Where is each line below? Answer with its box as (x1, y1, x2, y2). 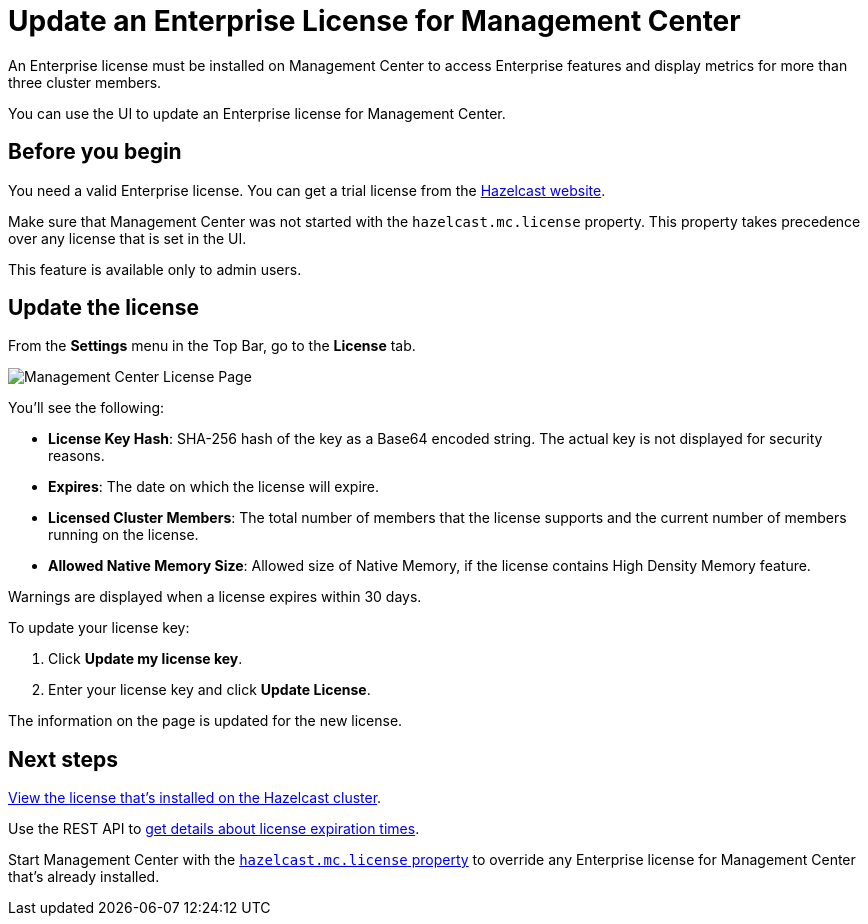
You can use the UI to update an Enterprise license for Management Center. (8, 104, 506, 122)
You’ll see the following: (8, 399, 165, 417)
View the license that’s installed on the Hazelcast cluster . (8, 789, 382, 807)
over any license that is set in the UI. (8, 229, 247, 247)
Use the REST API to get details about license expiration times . (8, 820, 420, 838)
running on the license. (48, 526, 199, 544)
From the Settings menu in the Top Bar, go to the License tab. (8, 337, 416, 355)
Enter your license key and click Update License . (48, 681, 371, 699)
